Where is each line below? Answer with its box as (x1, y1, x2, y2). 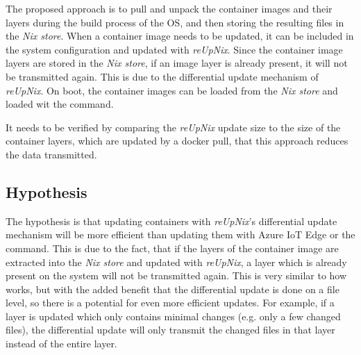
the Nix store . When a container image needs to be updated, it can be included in (6, 28, 354, 43)
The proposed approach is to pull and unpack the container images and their (6, 1, 333, 15)
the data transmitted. (6, 147, 97, 161)
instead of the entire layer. (6, 336, 117, 351)
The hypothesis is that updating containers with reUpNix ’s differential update (6, 213, 337, 228)
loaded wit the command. (6, 97, 114, 111)
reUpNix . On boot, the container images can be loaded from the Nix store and (6, 83, 338, 97)
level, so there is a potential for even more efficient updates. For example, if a (6, 295, 335, 310)
